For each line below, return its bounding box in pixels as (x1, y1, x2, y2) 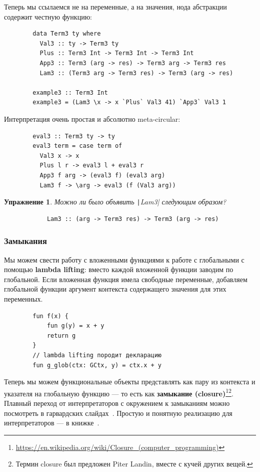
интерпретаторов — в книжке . (4, 417, 99, 428)
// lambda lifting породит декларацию (32, 351, 161, 359)
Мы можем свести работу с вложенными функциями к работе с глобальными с (4, 254, 244, 265)
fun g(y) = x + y (46, 322, 104, 330)
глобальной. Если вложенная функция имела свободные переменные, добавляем (4, 274, 247, 284)
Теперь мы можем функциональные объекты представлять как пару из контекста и (4, 376, 255, 387)
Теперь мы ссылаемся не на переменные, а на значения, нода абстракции (4, 2, 227, 12)
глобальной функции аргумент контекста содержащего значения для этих (4, 284, 226, 294)
